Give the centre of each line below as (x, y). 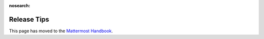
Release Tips (29, 19)
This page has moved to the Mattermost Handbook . (61, 31)
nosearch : (20, 6)
